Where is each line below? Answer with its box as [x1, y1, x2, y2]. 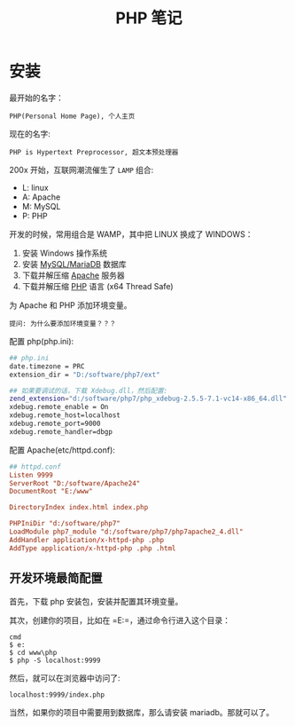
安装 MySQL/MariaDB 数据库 [21, 258, 127, 269]
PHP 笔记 [115, 8, 182, 28]
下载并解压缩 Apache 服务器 [21, 270, 126, 280]
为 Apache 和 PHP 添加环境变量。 [9, 299, 132, 311]
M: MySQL [21, 201, 61, 211]
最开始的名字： [9, 92, 64, 103]
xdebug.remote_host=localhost [9, 411, 121, 420]
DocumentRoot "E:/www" [9, 487, 93, 496]
